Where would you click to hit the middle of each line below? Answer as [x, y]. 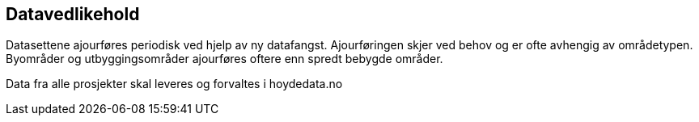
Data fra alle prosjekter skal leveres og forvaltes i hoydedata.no [174, 84]
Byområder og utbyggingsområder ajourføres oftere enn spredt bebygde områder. [225, 59]
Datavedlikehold [73, 14]
